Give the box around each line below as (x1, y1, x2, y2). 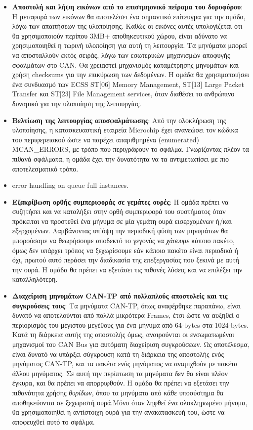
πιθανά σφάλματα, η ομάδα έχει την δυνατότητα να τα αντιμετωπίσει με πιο (12, 153, 229, 164)
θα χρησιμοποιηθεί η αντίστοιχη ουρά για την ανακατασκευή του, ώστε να (12, 407, 225, 417)
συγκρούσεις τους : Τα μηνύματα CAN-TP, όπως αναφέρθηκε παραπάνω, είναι (12, 300, 241, 310)
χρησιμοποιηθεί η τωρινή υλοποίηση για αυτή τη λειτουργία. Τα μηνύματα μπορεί (12, 40, 247, 50)
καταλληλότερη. (12, 274, 58, 284)
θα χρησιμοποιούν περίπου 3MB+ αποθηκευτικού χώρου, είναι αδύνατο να (12, 30, 227, 41)
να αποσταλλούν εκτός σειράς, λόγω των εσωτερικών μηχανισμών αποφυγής (12, 49, 230, 60)
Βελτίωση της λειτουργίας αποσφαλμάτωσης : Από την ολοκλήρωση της (12, 115, 226, 125)
